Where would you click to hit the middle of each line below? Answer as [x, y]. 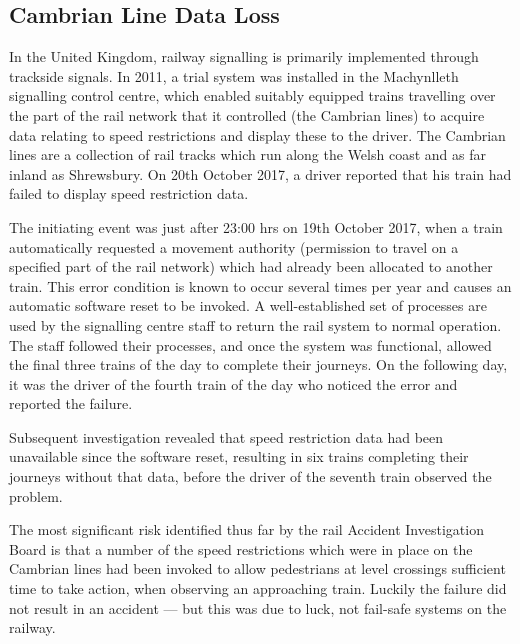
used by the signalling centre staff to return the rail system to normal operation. [255, 324]
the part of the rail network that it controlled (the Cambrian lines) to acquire [247, 114]
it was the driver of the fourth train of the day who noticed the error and [233, 383]
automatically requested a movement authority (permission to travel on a [234, 246]
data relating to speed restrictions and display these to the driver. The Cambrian [257, 134]
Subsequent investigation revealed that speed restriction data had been [226, 436]
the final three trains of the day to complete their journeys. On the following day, [258, 364]
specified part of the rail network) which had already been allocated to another [251, 266]
